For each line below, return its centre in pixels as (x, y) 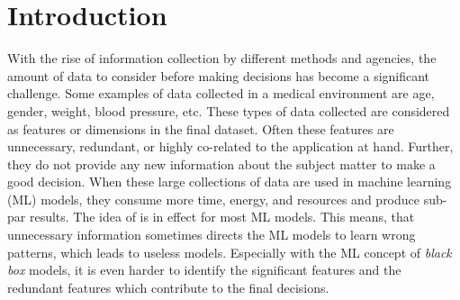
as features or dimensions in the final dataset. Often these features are (201, 128)
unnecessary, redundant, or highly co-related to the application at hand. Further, (230, 146)
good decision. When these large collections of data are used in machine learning (230, 182)
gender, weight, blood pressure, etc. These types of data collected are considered (229, 110)
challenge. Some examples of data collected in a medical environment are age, (221, 93)
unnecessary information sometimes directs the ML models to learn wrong (212, 235)
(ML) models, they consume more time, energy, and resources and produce (214, 199)
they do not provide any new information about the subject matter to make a (221, 164)
